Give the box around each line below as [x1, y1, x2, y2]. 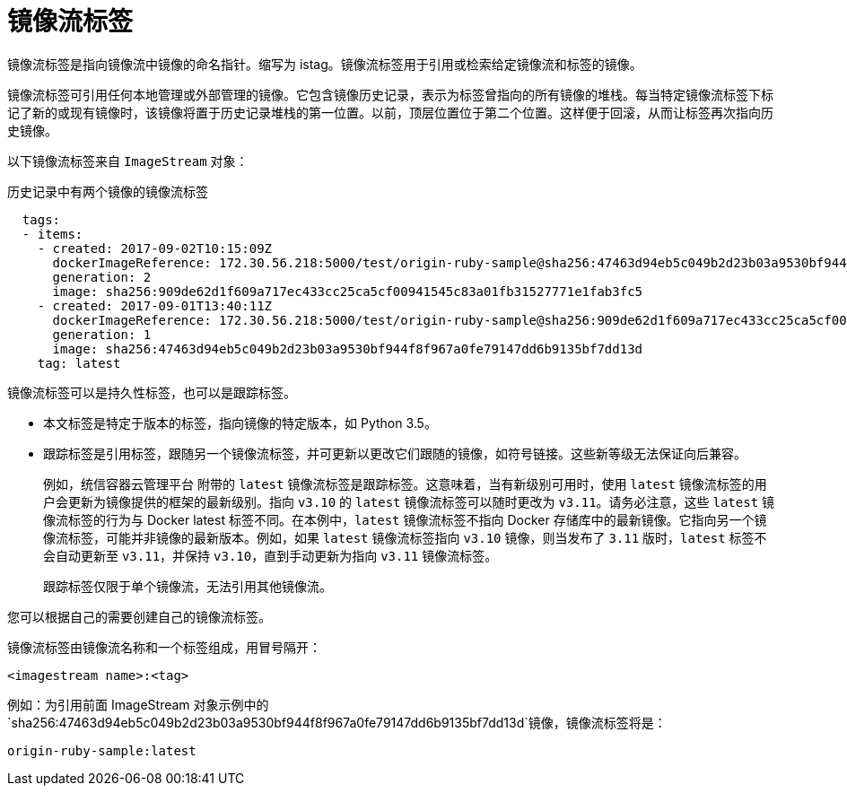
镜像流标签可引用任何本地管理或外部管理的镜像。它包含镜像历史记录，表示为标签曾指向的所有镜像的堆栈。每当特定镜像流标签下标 [7, 86, 773, 102]
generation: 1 [52, 327, 152, 342]
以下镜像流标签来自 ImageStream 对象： [7, 152, 249, 169]
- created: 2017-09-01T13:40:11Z [37, 298, 273, 313]
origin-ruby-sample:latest [7, 743, 196, 758]
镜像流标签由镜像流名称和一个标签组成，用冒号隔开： [7, 639, 321, 655]
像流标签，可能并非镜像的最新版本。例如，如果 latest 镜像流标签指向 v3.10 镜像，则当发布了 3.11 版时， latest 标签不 [43, 529, 767, 545]
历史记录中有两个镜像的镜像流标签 [7, 183, 208, 199]
